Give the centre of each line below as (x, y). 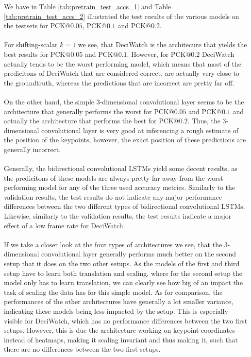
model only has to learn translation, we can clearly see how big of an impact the (123, 282)
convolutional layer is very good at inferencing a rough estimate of (140, 130)
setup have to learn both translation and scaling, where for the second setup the (123, 273)
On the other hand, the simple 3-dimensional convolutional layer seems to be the (124, 101)
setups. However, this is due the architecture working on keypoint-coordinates (119, 330)
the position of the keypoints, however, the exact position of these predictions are (125, 140)
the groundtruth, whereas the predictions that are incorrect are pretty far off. (119, 82)
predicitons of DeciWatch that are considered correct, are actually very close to (122, 73)
